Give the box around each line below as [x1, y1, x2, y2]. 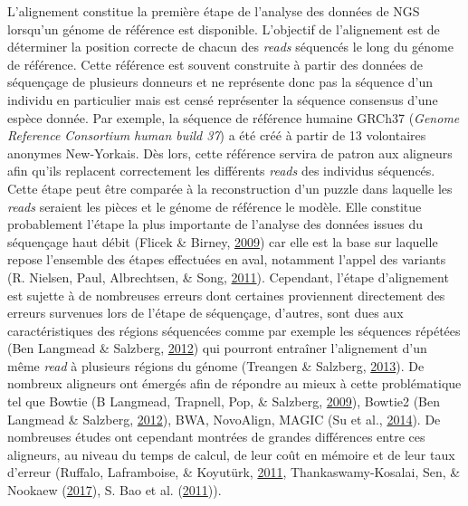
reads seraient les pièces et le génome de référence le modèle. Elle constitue [7, 196, 422, 215]
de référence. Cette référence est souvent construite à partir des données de [7, 54, 424, 73]
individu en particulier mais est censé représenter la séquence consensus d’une [7, 90, 438, 109]
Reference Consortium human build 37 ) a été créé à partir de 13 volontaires [7, 126, 426, 145]
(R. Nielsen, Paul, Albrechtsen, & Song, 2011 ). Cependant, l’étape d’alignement [7, 267, 449, 286]
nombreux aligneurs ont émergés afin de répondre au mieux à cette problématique [7, 374, 462, 393]
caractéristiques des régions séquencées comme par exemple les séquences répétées [7, 320, 461, 339]
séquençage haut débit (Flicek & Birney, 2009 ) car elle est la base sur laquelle [7, 232, 438, 251]
